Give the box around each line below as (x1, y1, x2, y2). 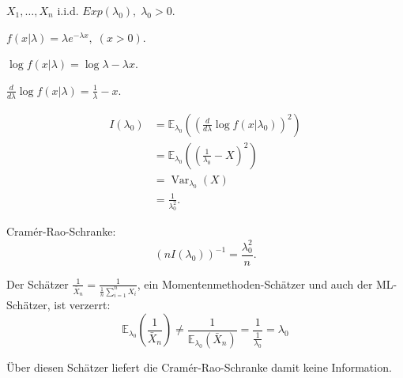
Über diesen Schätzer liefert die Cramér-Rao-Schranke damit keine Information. (6, 358, 392, 375)
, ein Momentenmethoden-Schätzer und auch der (137, 275, 373, 292)
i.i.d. (57, 2, 79, 18)
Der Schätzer (6, 275, 69, 292)
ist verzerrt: (54, 297, 111, 313)
